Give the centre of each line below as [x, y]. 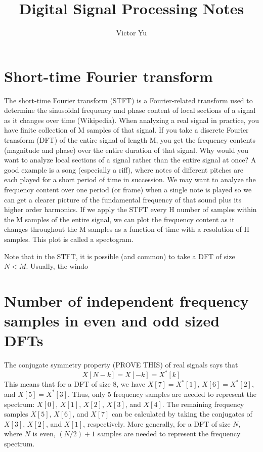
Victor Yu [131, 33]
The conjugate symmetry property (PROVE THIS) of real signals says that [121, 365]
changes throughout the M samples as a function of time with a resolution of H [127, 229]
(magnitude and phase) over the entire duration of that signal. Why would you [126, 150]
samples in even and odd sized [112, 321]
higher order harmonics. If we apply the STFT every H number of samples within [130, 209]
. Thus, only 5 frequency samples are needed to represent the [162, 394]
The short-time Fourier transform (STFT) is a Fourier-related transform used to [128, 100]
